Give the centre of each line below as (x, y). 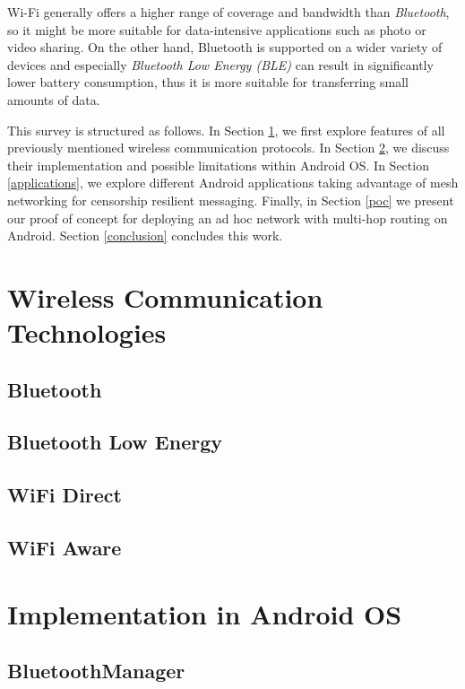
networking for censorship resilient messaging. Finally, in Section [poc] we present (231, 200)
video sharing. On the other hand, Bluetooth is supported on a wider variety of (225, 47)
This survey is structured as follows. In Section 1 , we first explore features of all (226, 130)
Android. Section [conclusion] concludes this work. (145, 235)
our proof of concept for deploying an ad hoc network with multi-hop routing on (228, 218)
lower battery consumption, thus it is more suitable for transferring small (208, 82)
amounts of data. (54, 99)
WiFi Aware (65, 548)
